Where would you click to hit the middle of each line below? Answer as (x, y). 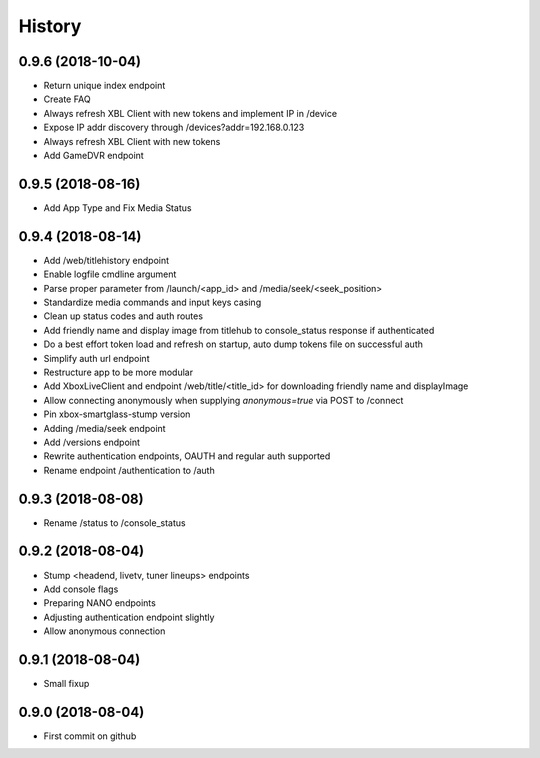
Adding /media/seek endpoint (104, 428)
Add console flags (81, 589)
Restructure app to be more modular (118, 372)
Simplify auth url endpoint (96, 358)
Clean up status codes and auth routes (123, 316)
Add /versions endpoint (91, 442)
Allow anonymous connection (104, 631)
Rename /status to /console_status (114, 522)
